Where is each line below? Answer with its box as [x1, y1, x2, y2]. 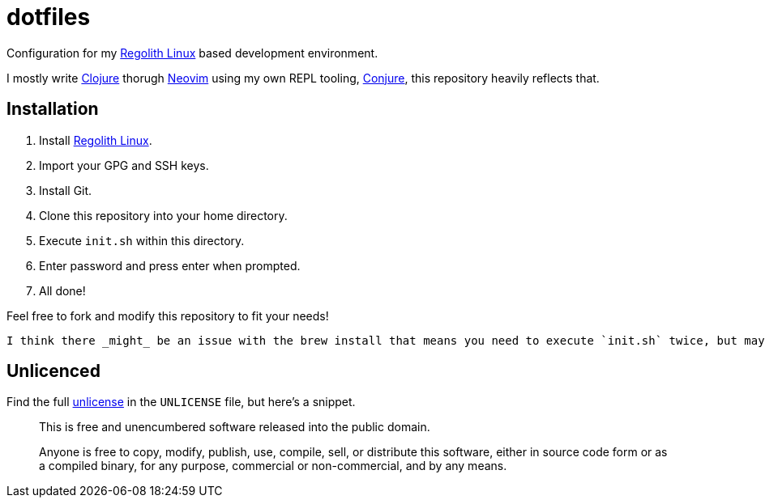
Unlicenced [6, 361, 100, 382]
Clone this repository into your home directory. [39, 208, 288, 222]
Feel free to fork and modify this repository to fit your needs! [6, 308, 329, 323]
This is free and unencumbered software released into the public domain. [39, 420, 430, 434]
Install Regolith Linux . [39, 133, 152, 147]
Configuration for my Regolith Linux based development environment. [6, 45, 378, 60]
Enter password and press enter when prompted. [39, 258, 301, 273]
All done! [39, 283, 86, 298]
